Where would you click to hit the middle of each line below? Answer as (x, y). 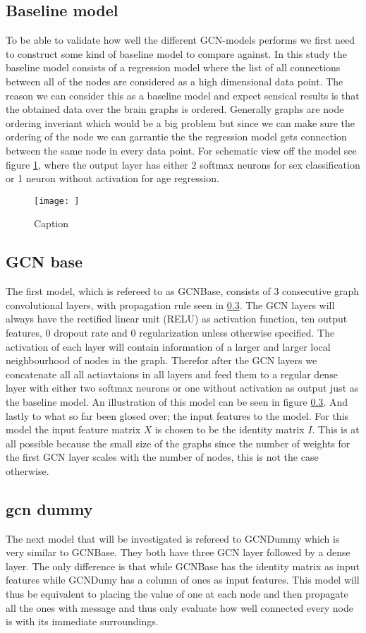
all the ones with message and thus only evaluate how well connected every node (180, 607)
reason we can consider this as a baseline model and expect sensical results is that (183, 95)
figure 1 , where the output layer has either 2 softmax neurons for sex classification (183, 164)
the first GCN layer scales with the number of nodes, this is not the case (162, 457)
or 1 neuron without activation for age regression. (112, 178)
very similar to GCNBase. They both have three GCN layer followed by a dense (178, 552)
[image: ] (57, 201)
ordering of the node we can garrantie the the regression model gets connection (176, 137)
